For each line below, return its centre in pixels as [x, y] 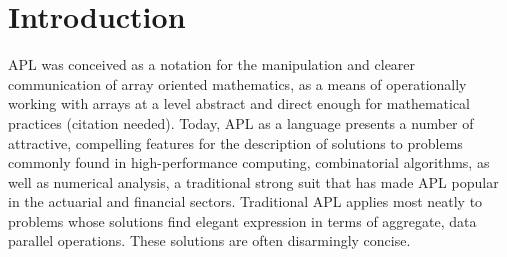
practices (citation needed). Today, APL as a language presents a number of [241, 122]
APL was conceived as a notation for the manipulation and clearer [212, 64]
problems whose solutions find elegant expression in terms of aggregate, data [242, 220]
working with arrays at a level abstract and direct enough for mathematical [239, 103]
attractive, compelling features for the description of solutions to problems [235, 142]
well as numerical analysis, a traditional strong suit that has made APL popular [253, 181]
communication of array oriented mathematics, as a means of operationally [237, 83]
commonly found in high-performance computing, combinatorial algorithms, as [249, 162]
